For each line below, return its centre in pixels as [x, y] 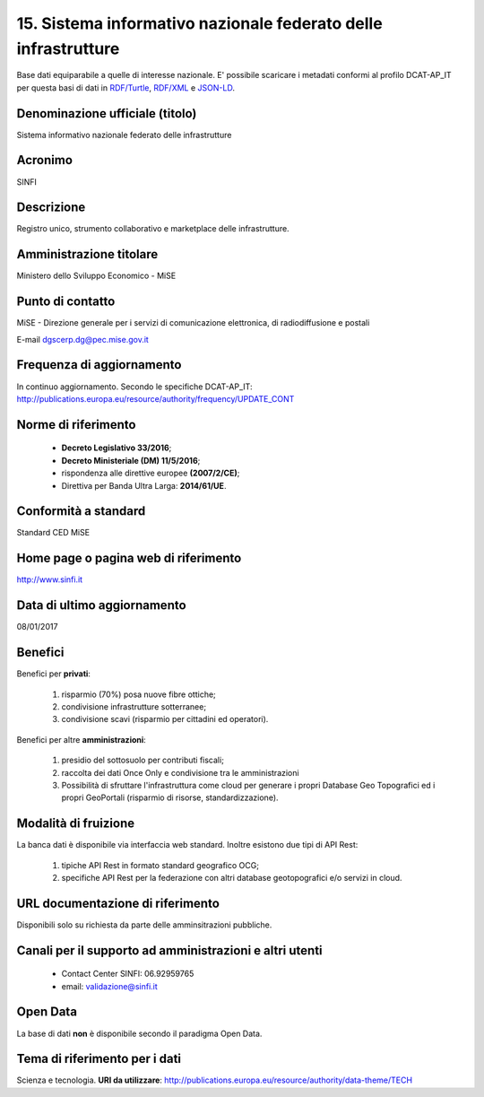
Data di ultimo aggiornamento [102, 605]
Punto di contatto [66, 302]
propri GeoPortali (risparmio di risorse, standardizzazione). [170, 797]
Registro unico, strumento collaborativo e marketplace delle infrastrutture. [153, 229]
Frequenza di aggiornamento [99, 365]
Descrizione [51, 208]
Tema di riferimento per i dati [99, 1059]
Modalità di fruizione [75, 824]
